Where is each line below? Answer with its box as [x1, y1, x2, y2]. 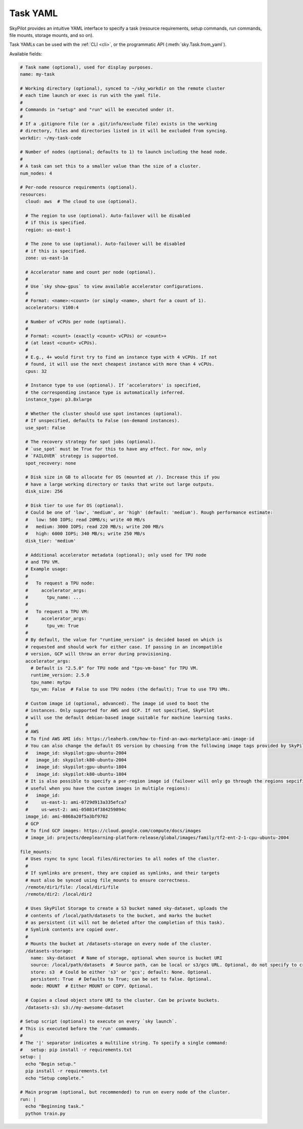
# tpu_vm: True [25, 623, 79, 628]
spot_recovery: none [25, 460, 76, 466]
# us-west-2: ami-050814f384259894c [25, 806, 127, 812]
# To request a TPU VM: [25, 609, 89, 614]
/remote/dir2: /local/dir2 [25, 892, 92, 897]
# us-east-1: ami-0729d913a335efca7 [25, 800, 127, 805]
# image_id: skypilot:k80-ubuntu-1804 [25, 771, 127, 777]
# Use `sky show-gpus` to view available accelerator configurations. [25, 283, 204, 289]
